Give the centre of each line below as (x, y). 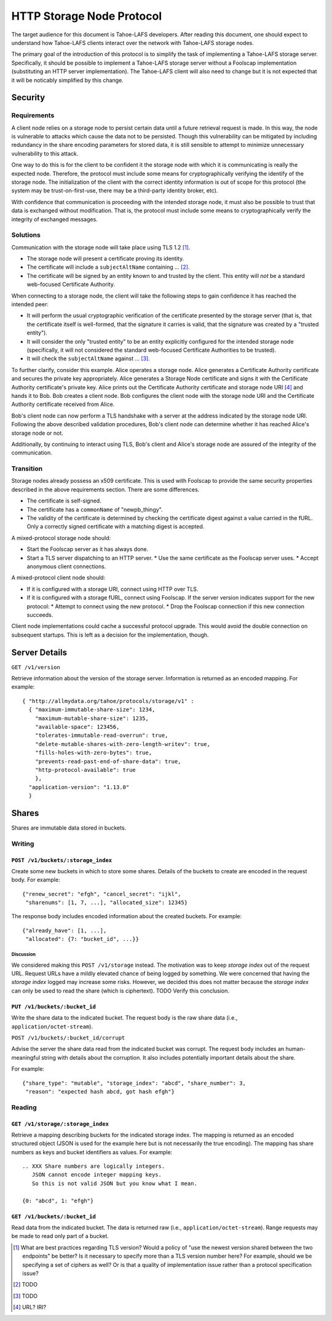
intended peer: (30, 304)
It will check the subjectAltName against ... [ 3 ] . (88, 359)
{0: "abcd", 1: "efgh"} (58, 1200)
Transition (27, 469)
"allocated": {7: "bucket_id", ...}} (82, 939)
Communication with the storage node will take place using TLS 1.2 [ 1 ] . (101, 247)
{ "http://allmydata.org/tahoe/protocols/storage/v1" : (108, 701)
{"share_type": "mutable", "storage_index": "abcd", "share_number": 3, (134, 1083)
